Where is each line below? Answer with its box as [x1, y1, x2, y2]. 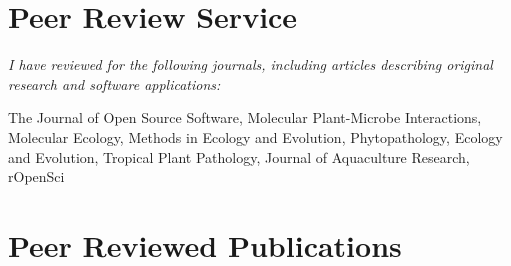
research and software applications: [8, 73, 221, 94]
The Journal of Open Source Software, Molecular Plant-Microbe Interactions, [8, 107, 482, 128]
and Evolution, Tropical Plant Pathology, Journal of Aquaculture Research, [8, 146, 470, 167]
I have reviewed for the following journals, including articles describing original [8, 54, 493, 75]
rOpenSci [8, 166, 65, 187]
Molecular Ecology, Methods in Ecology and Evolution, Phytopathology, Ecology [8, 126, 503, 147]
